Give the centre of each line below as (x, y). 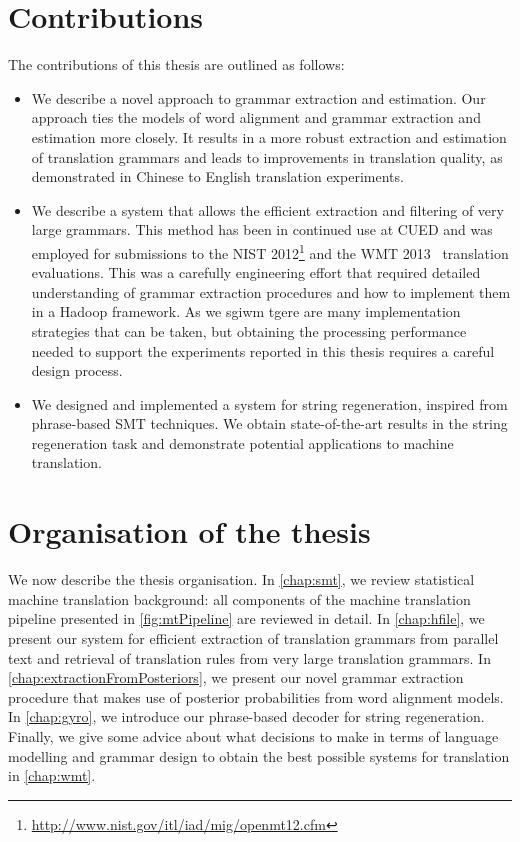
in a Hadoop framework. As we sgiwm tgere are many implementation (246, 311)
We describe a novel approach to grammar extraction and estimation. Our (258, 97)
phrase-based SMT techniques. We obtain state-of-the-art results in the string (269, 423)
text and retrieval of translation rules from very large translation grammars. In (249, 657)
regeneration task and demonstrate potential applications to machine (242, 442)
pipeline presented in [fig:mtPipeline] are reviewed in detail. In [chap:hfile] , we (246, 618)
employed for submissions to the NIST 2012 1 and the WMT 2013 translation (270, 251)
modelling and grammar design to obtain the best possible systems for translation (259, 755)
